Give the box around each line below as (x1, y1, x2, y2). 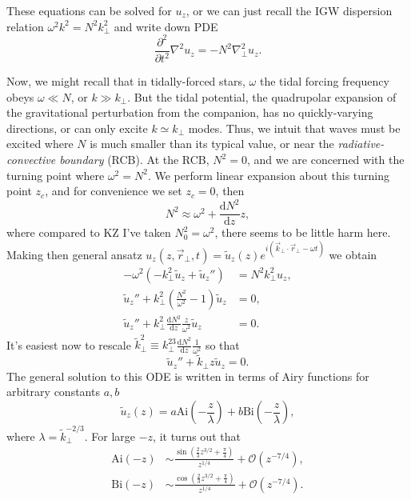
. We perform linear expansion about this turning (147, 166, 390, 183)
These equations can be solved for (6, 2, 172, 18)
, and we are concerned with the (246, 151, 405, 168)
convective (6, 151, 56, 168)
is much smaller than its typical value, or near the (90, 135, 334, 152)
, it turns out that (153, 427, 241, 444)
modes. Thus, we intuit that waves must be (188, 119, 401, 136)
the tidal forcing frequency (259, 73, 389, 90)
